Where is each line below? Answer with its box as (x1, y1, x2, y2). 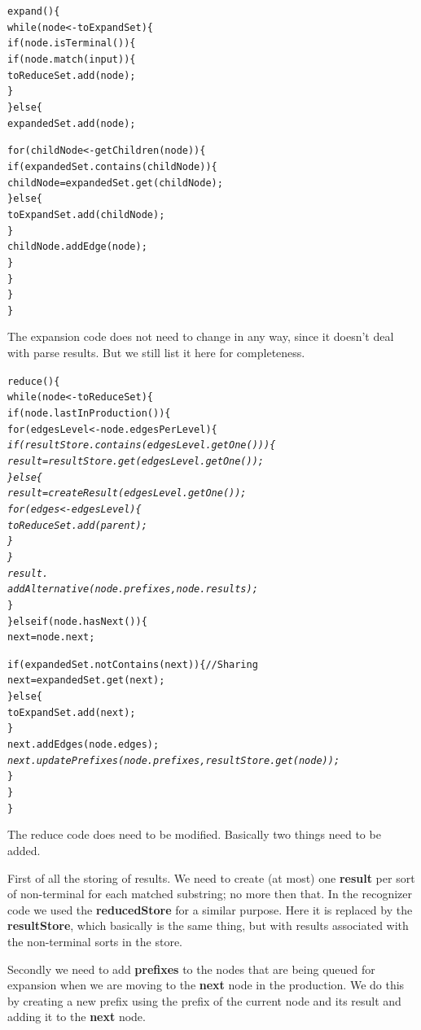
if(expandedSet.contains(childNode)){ (7, 160, 217, 172)
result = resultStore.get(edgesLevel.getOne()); (7, 455, 264, 467)
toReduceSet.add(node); (7, 69, 136, 81)
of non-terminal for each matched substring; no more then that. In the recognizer (7, 885, 412, 902)
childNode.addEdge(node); (7, 241, 147, 253)
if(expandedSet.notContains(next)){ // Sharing (7, 658, 258, 670)
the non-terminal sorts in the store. (7, 932, 183, 949)
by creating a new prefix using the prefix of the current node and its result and (7, 992, 401, 1009)
